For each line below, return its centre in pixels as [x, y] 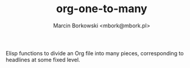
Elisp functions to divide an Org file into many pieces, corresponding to [95, 53]
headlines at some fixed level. [43, 59]
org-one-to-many [102, 9]
